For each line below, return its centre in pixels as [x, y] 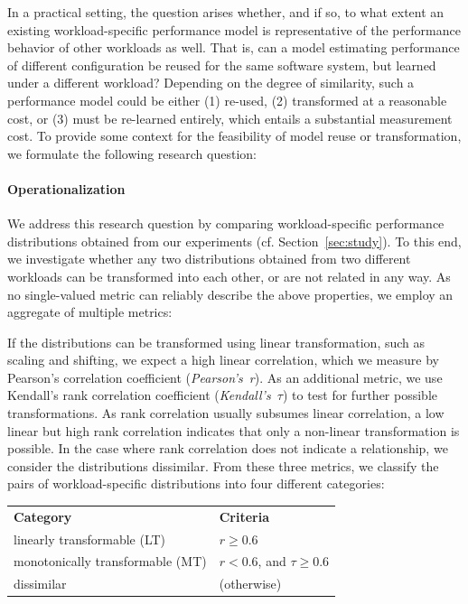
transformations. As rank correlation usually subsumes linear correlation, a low [226, 413]
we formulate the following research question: [132, 153]
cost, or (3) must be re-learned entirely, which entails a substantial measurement [230, 118]
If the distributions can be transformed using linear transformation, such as [216, 342]
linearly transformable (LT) [90, 539]
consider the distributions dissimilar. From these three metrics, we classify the [223, 465]
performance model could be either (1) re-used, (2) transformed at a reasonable [227, 100]
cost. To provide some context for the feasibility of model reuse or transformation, [234, 136]
